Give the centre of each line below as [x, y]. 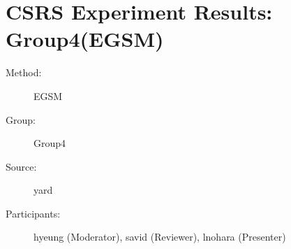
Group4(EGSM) [85, 39]
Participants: [33, 213]
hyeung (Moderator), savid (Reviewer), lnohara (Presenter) [160, 237]
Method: [24, 72]
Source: [21, 166]
